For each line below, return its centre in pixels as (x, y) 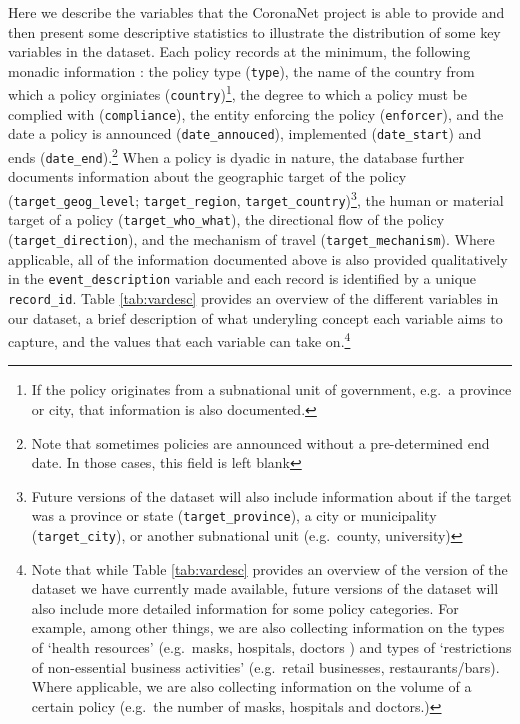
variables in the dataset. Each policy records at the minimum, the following (239, 51)
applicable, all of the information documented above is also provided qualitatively (258, 258)
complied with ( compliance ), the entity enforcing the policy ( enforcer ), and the (256, 113)
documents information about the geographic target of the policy (207, 176)
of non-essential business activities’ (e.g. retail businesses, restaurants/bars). (265, 666)
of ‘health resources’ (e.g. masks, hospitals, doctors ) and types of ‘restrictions (271, 647)
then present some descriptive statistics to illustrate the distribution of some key (254, 31)
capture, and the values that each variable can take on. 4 (179, 339)
